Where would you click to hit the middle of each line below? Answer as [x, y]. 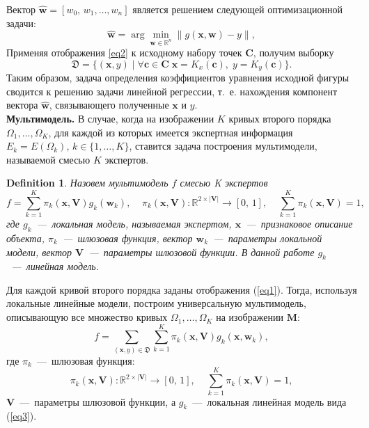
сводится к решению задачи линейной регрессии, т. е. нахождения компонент [172, 91]
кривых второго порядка [280, 119]
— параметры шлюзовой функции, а [98, 401]
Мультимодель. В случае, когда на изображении [110, 119]
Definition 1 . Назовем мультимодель [87, 183]
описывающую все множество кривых [87, 317]
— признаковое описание [299, 224]
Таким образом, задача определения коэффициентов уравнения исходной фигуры [178, 78]
